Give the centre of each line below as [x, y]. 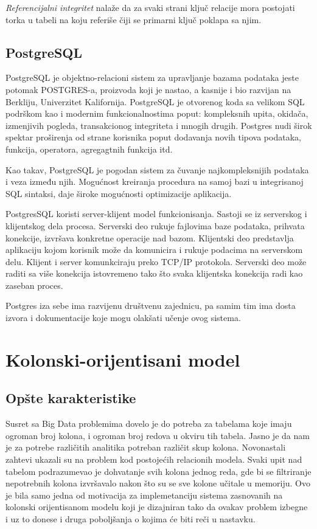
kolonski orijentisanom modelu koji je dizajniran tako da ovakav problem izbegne [157, 507]
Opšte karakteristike [71, 398]
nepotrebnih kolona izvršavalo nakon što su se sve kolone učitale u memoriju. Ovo [158, 483]
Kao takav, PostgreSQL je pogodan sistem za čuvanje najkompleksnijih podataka [157, 169]
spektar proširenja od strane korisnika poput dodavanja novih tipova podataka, [153, 137]
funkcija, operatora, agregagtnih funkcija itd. [89, 149]
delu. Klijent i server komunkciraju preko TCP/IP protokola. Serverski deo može [156, 261]
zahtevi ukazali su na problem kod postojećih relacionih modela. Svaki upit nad [154, 459]
